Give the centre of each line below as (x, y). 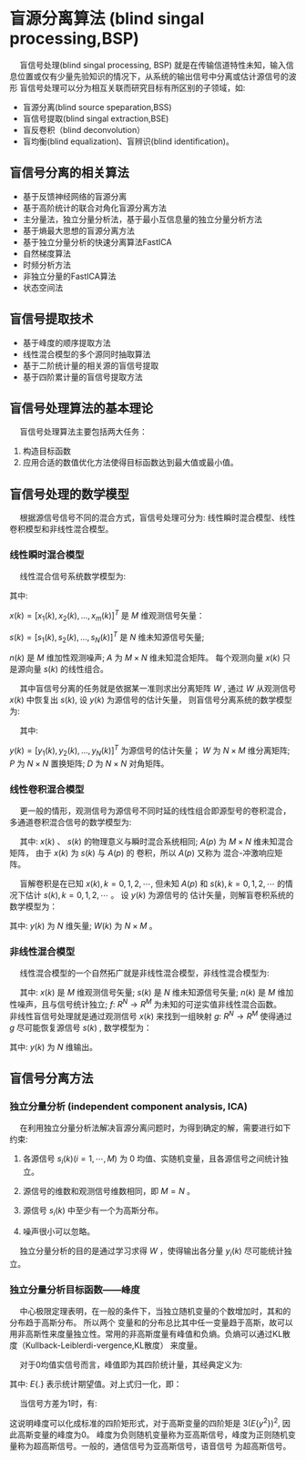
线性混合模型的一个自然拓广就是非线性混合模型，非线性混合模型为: (144, 973)
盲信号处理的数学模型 (69, 494)
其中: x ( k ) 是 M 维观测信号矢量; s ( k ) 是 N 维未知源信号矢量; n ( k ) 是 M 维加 (157, 993)
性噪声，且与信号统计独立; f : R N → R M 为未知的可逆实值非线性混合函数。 (146, 1004)
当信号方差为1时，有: (58, 1404)
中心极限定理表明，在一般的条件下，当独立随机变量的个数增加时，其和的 (155, 1312)
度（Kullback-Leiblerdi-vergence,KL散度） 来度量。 (106, 1345)
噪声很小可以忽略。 (59, 1231)
